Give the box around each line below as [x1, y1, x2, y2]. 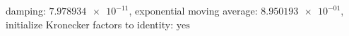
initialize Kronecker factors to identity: [6, 17, 174, 31]
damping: [6, 3, 46, 17]
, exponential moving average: [129, 3, 258, 17]
